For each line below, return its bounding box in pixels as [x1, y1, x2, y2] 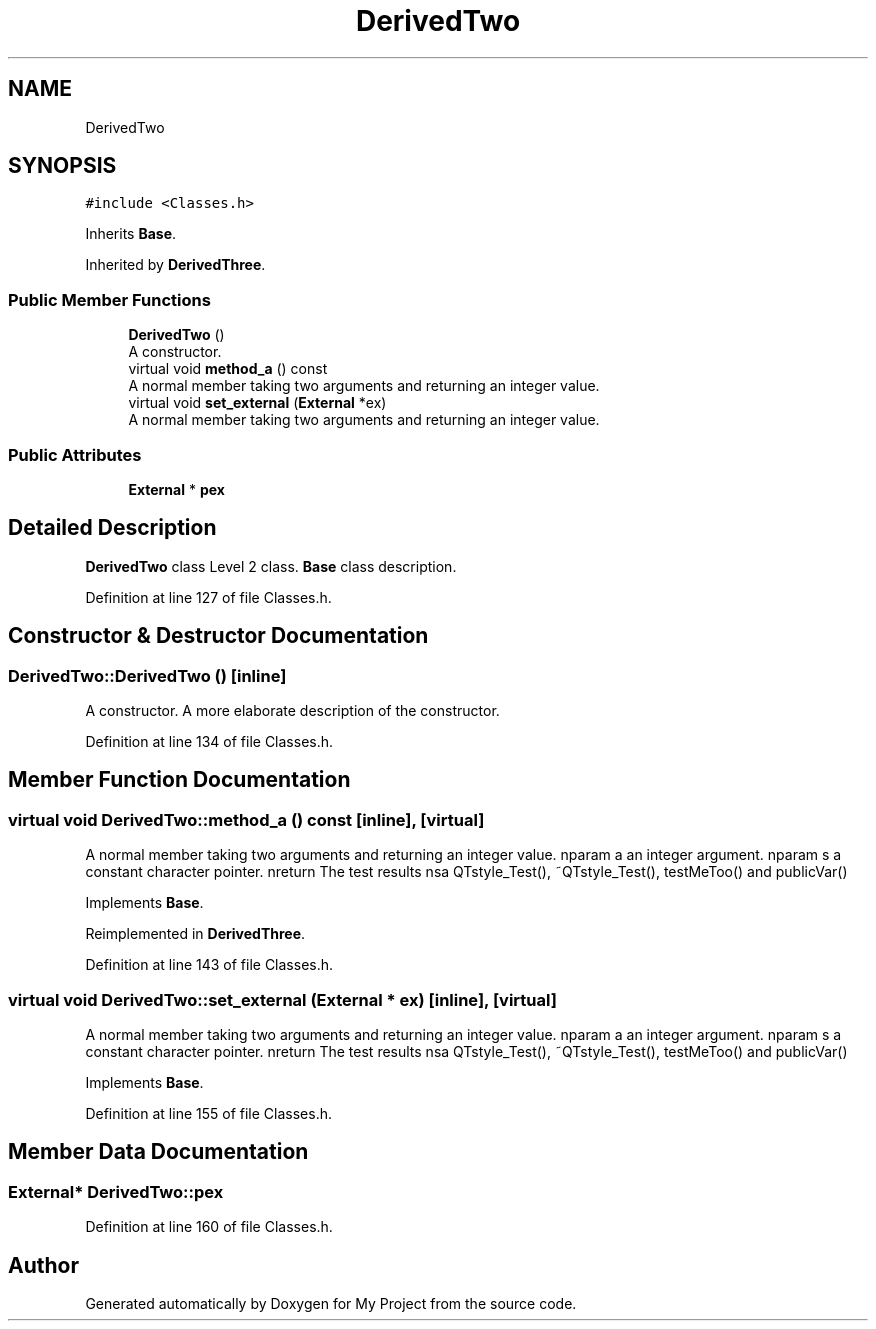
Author [8, 1252, 79, 1278]
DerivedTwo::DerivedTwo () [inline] [8, 665, 287, 686]
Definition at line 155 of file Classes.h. [85, 1104, 332, 1122]
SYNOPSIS [8, 153, 117, 179]
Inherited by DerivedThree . [85, 256, 266, 274]
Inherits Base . [85, 225, 177, 243]
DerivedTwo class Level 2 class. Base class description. [85, 557, 457, 575]
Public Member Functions [8, 289, 211, 310]
